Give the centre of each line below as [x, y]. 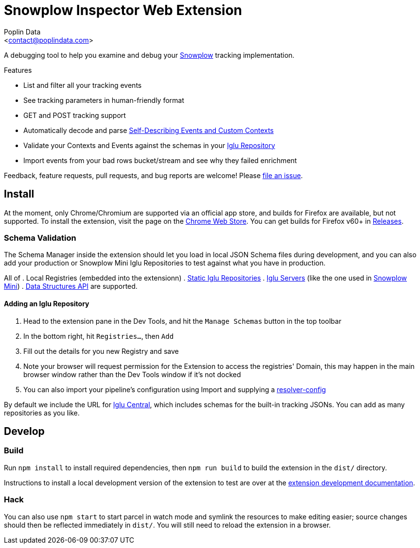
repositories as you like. [42, 413]
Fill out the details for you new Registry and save [101, 351]
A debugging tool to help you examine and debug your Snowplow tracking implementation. [149, 55]
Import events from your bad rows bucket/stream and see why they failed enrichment [160, 160]
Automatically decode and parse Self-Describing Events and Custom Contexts [149, 130]
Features [18, 70]
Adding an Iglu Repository [47, 303]
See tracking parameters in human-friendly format [104, 100]
